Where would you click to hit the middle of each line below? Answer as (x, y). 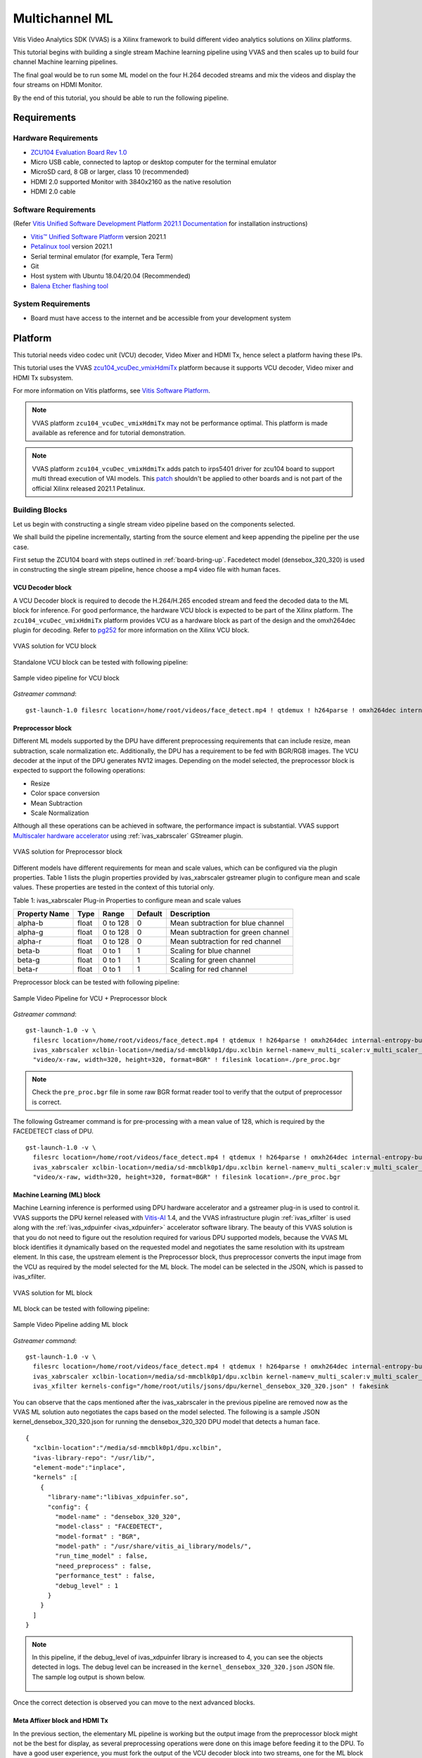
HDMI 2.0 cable (53, 192)
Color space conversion (65, 793)
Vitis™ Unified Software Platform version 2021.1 (98, 236)
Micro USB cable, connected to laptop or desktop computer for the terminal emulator (154, 162)
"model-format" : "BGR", (98, 1536)
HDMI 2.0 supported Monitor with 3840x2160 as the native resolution (131, 181)
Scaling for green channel (213, 960)
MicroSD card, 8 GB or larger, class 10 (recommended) (110, 172)
